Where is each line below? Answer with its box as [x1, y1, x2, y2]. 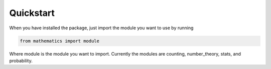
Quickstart [9, 7, 55, 18]
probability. [9, 58, 33, 64]
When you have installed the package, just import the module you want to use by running [9, 25, 194, 31]
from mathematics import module [20, 38, 100, 44]
